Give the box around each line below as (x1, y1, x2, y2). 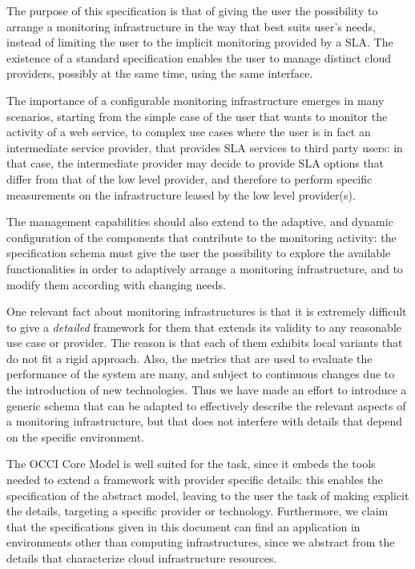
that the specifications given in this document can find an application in (6, 518, 361, 535)
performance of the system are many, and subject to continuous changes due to (6, 365, 395, 382)
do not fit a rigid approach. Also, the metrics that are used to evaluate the (6, 349, 373, 366)
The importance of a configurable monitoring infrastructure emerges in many (6, 91, 385, 108)
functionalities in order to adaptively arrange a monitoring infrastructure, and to (6, 260, 403, 276)
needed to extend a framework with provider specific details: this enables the (6, 471, 383, 488)
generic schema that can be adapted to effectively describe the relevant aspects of (6, 397, 406, 414)
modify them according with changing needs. (6, 276, 226, 293)
